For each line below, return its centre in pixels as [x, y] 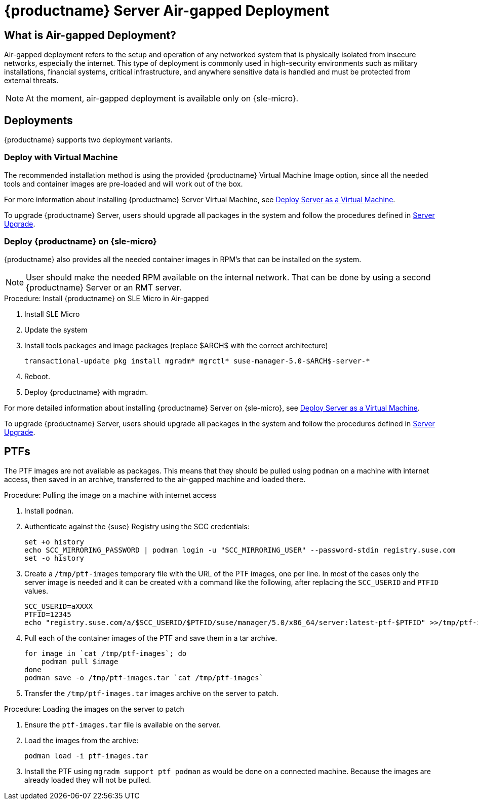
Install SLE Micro [52, 314]
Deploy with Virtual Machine [61, 157]
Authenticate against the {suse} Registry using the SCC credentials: [137, 527]
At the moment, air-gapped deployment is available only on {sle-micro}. [162, 99]
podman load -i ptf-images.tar [86, 756]
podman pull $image [80, 662]
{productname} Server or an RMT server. [104, 287]
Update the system [56, 330]
